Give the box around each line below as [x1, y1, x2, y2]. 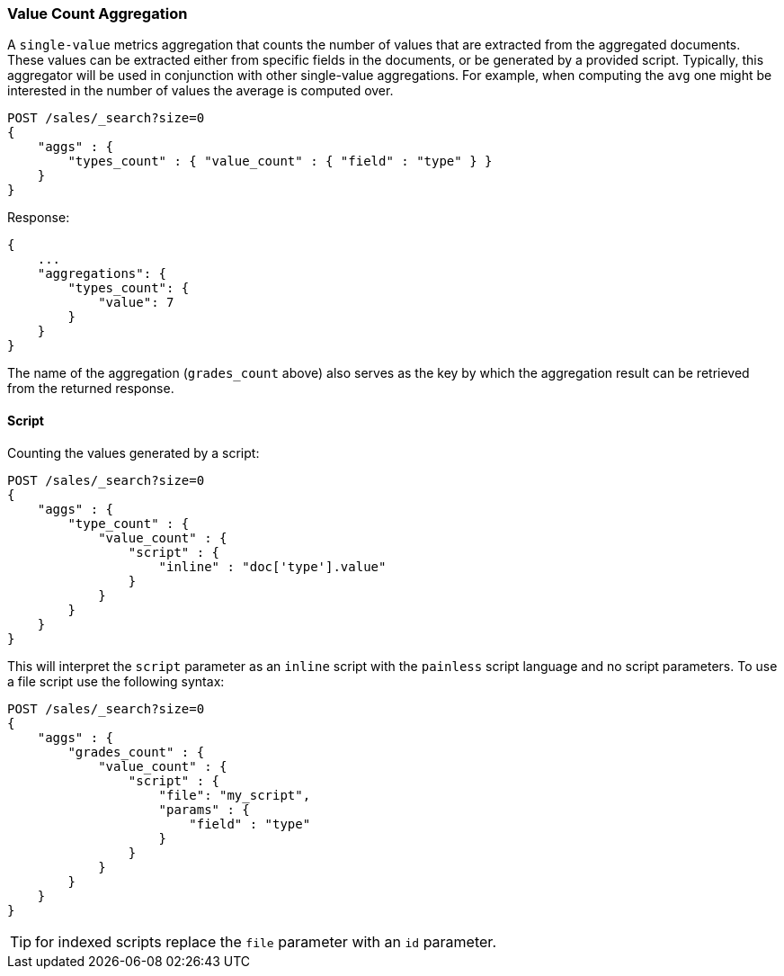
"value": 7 [98, 295, 174, 310]
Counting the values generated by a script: [7, 444, 260, 461]
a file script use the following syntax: [7, 673, 225, 689]
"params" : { [158, 801, 250, 817]
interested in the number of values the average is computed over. [7, 83, 394, 99]
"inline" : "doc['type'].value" [158, 559, 387, 574]
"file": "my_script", [158, 787, 311, 802]
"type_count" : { [67, 515, 190, 531]
